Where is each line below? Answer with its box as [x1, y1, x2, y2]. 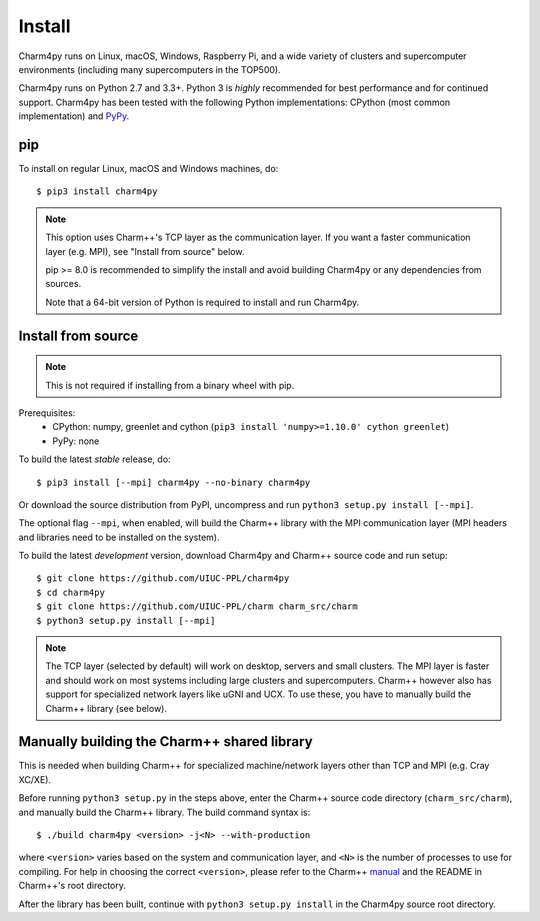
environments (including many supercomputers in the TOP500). [18, 63, 281, 75]
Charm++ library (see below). [45, 702, 167, 714]
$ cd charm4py [36, 586, 105, 598]
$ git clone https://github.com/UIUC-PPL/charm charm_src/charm [36, 601, 359, 612]
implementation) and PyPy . [18, 110, 130, 122]
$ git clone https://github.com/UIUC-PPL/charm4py [36, 573, 290, 584]
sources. [45, 278, 82, 290]
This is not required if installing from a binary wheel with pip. [45, 379, 295, 391]
